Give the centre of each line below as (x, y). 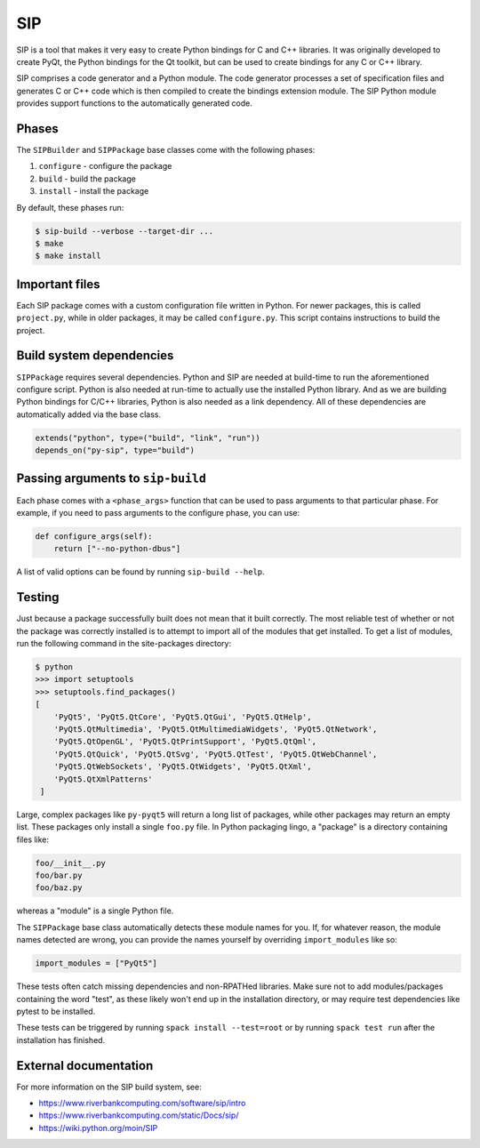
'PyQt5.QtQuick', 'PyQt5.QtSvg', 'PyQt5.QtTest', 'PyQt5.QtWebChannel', (216, 754)
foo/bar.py (59, 875)
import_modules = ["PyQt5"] (96, 963)
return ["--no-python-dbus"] (117, 549)
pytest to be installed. (56, 1011)
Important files (59, 284)
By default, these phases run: (70, 207)
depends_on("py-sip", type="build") (115, 450)
